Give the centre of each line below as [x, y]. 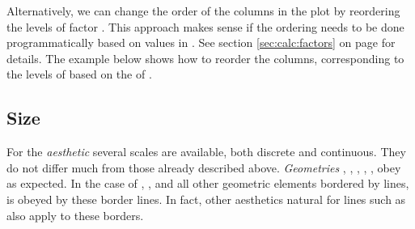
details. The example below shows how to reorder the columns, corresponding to [205, 58]
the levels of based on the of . [79, 74]
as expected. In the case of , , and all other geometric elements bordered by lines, [208, 183]
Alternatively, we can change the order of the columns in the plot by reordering [203, 11]
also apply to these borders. [75, 215]
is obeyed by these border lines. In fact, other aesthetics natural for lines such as [206, 199]
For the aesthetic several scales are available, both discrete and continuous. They [206, 152]
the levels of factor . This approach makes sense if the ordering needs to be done [205, 26]
